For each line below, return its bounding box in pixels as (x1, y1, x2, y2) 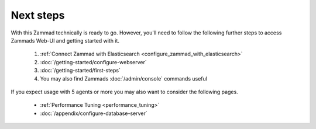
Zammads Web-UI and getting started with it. (11, 37, 120, 44)
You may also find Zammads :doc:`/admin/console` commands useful (40, 75, 208, 82)
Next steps (11, 9, 65, 22)
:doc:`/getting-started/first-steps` (40, 67, 121, 74)
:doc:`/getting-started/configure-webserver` (40, 58, 147, 65)
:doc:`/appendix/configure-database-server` (40, 110, 147, 117)
